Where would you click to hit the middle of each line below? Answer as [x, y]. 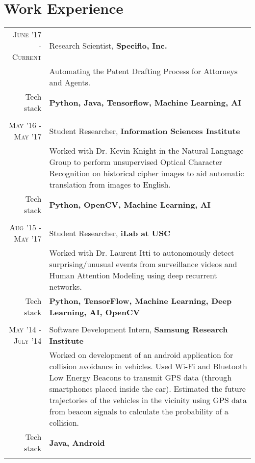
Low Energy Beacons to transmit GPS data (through [140, 378]
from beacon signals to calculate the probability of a [139, 411]
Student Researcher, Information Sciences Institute [145, 131]
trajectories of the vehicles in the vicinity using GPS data [148, 400]
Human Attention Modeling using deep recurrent [133, 275]
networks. [65, 287]
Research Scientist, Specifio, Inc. [108, 46]
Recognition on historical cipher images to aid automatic [147, 173]
